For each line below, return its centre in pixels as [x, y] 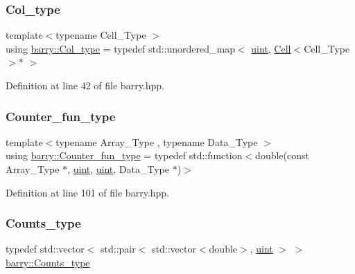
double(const [282, 155]
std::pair [118, 249]
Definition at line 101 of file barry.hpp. [87, 192]
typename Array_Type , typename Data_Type [157, 141]
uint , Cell [271, 48]
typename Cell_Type [101, 35]
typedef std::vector [45, 249]
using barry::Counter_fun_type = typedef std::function [124, 155]
